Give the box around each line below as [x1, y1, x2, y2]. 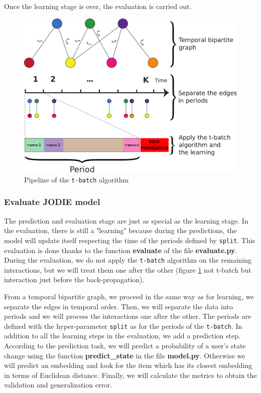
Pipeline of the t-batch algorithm [24, 174, 129, 184]
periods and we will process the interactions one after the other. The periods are [4, 311, 251, 321]
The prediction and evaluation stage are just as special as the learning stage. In [4, 215, 248, 226]
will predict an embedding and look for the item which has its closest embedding [4, 360, 252, 370]
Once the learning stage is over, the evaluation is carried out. [4, 1, 192, 11]
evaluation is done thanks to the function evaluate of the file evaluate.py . [4, 245, 237, 255]
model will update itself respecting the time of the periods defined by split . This [4, 235, 255, 245]
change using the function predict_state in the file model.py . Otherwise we [4, 350, 245, 360]
